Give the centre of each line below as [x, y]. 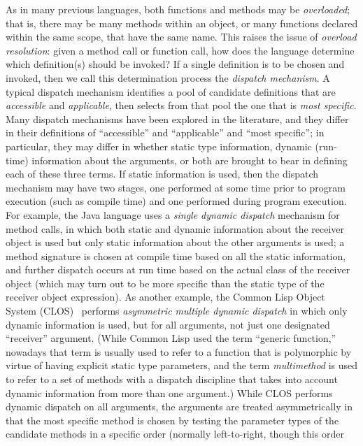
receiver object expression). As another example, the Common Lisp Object [165, 297]
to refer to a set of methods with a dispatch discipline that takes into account [172, 379]
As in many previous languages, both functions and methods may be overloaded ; [178, 9]
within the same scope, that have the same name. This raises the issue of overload [181, 37]
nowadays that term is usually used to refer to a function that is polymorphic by [179, 351]
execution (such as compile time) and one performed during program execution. [176, 201]
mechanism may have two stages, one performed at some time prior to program [176, 187]
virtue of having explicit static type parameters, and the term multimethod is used [182, 365]
